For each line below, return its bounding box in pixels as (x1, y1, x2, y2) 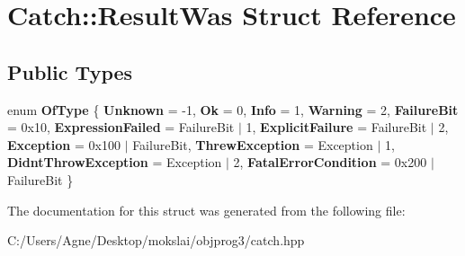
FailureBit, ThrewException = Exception (132, 135, 373, 154)
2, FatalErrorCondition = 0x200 (233, 153, 427, 172)
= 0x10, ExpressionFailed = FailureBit (7, 118, 235, 137)
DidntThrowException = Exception (7, 153, 222, 172)
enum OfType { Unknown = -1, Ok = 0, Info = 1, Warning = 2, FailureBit (7, 100, 459, 119)
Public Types (7, 57, 133, 85)
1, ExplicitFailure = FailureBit (246, 118, 427, 137)
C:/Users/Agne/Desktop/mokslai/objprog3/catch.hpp (7, 231, 305, 250)
